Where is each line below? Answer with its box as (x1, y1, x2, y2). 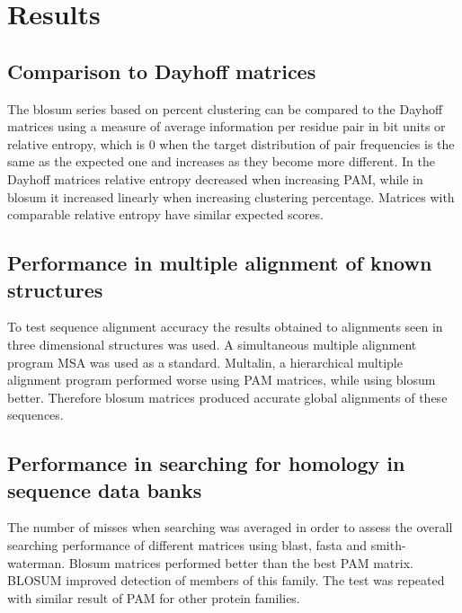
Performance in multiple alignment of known (7, 249, 432, 277)
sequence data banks (7, 475, 202, 503)
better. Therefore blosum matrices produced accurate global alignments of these (7, 387, 448, 406)
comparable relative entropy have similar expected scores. (7, 205, 324, 224)
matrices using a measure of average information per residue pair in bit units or (7, 117, 446, 136)
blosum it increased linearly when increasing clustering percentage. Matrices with (7, 187, 455, 206)
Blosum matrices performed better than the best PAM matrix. (68, 553, 413, 572)
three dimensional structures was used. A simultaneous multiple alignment (7, 334, 417, 353)
